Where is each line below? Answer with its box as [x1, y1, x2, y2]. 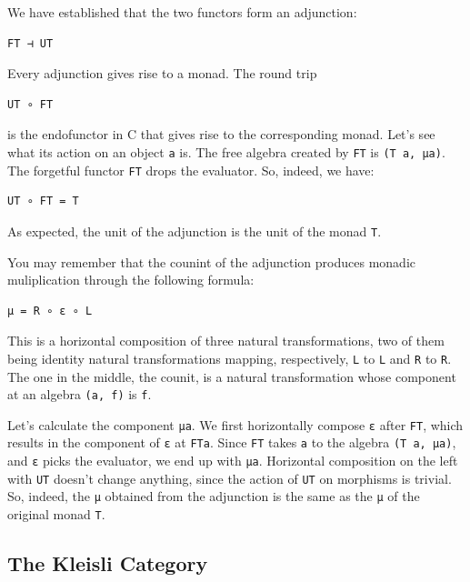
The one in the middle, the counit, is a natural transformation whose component [7, 366, 456, 386]
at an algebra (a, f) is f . [7, 385, 152, 404]
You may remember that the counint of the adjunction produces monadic [7, 252, 415, 271]
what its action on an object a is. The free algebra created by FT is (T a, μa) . [7, 142, 445, 161]
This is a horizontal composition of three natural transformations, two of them [7, 331, 445, 350]
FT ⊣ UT [7, 36, 54, 50]
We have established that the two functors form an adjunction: [7, 3, 357, 21]
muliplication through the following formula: [7, 270, 255, 289]
